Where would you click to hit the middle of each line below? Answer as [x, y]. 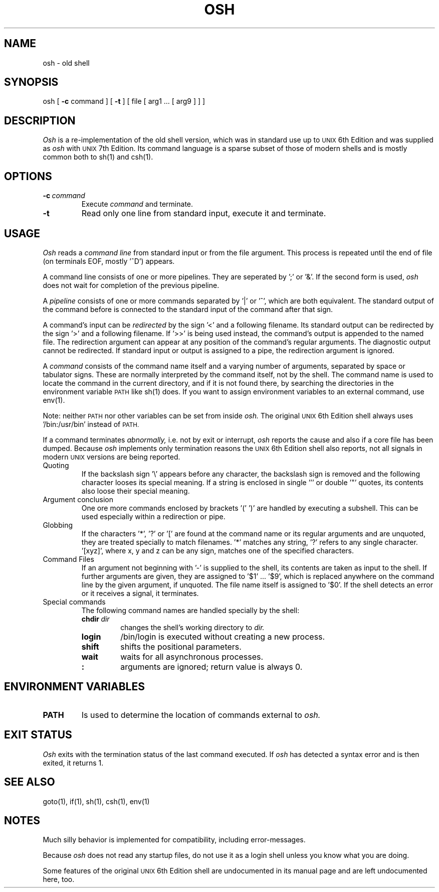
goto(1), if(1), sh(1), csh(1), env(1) [96, 801]
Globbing [58, 525]
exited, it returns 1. [73, 763]
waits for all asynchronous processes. [192, 656]
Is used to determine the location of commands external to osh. [201, 715]
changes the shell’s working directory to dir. [192, 627]
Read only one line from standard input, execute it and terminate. [204, 213]
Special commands [74, 602]
